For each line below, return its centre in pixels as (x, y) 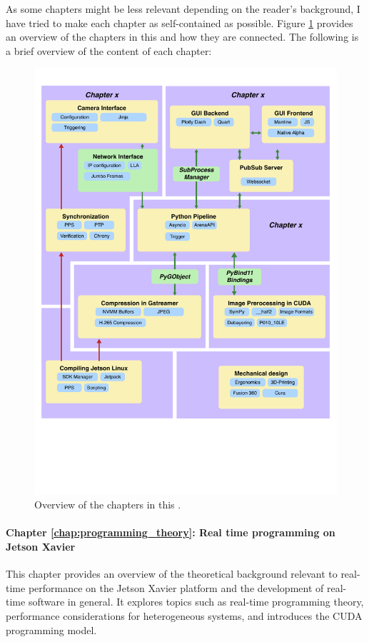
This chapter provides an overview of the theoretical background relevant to (172, 574)
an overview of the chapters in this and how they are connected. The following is (182, 37)
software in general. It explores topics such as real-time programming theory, (196, 602)
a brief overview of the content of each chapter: (109, 50)
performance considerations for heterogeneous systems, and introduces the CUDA (184, 615)
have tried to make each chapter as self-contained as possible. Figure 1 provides (180, 22)
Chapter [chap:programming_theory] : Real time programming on (171, 532)
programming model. (51, 630)
